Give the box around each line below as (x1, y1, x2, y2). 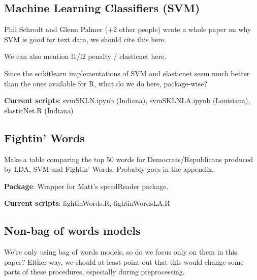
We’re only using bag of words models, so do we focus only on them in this (4, 246, 237, 257)
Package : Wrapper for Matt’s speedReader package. (4, 180, 169, 191)
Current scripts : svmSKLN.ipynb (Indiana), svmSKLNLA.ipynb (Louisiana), (4, 95, 250, 106)
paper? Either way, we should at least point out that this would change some (4, 256, 244, 267)
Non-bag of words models (4, 223, 141, 238)
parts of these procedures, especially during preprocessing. (4, 266, 185, 277)
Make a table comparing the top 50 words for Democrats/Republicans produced (4, 153, 253, 164)
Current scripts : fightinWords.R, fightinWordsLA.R (4, 198, 170, 208)
